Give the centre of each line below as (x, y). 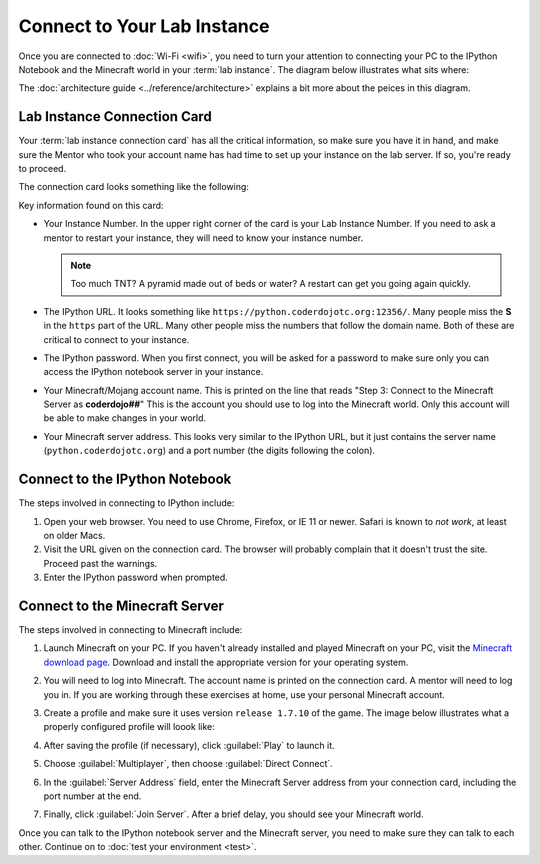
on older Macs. (74, 535)
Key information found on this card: (91, 205)
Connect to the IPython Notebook (125, 479)
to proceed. (42, 169)
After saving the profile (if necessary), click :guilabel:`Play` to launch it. (189, 745)
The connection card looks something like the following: (134, 187)
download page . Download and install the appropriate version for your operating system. (226, 662)
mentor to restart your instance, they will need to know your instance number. (203, 237)
